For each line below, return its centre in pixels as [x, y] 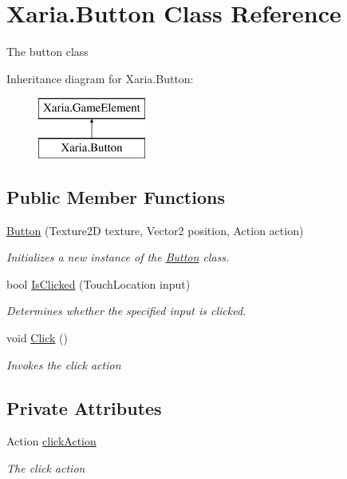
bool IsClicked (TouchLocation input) [99, 283]
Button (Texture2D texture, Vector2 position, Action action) [155, 230]
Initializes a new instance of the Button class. [118, 257]
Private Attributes [84, 407]
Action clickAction [51, 441]
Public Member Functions [116, 196]
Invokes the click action [64, 364]
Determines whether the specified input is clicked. [126, 311]
